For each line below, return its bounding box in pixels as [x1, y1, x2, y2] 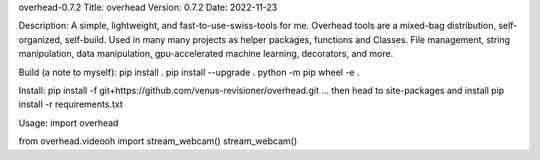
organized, [18, 33, 63, 45]
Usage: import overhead [18, 116, 119, 129]
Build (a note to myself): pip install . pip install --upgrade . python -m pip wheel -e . [18, 66, 360, 78]
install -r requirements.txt [18, 98, 124, 110]
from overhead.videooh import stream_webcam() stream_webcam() [18, 135, 298, 147]
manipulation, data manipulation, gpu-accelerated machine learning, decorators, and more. [18, 48, 394, 60]
